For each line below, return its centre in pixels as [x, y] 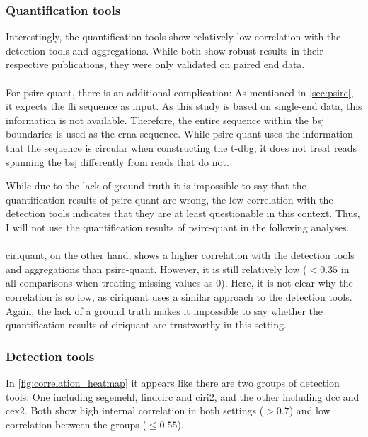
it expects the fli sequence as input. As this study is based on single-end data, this [184, 106]
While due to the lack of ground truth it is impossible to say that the [156, 186]
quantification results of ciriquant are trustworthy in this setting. [146, 325]
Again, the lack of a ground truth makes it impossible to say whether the [165, 310]
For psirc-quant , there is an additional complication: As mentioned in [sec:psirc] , [180, 92]
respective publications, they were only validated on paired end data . [155, 64]
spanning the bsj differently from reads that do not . [117, 161]
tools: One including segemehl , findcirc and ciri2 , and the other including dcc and [183, 396]
